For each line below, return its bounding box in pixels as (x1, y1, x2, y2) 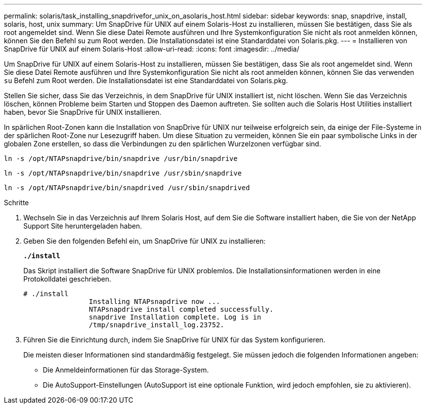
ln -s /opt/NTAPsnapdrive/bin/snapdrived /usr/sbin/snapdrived (4, 184, 250, 192)
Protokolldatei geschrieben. (23, 275, 111, 283)
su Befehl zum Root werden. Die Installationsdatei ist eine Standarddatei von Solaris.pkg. (4, 76, 288, 85)
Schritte (4, 198, 29, 207)
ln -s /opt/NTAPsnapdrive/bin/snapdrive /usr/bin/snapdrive (4, 155, 238, 162)
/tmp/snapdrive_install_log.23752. (89, 321, 225, 329)
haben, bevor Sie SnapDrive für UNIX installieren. (4, 108, 161, 116)
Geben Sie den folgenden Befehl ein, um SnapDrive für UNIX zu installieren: (23, 237, 266, 245)
